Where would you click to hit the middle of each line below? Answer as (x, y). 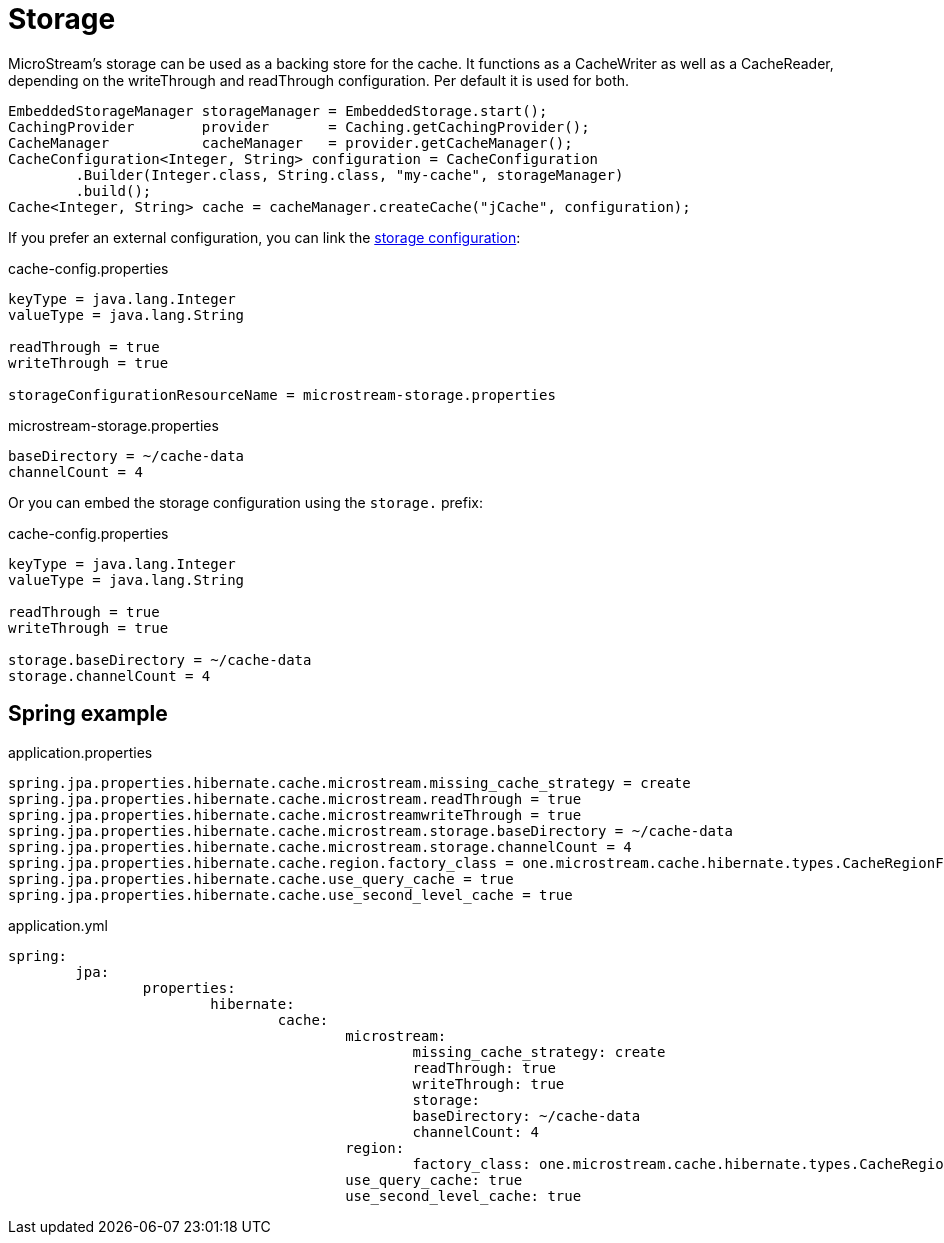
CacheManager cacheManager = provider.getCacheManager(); (290, 142)
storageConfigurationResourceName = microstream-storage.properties (282, 394)
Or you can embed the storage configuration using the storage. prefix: (246, 502)
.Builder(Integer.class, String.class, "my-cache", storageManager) (349, 174)
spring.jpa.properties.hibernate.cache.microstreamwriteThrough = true (295, 814)
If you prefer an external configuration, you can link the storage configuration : (264, 237)
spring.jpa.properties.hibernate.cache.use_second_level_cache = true (290, 894)
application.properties (80, 752)
